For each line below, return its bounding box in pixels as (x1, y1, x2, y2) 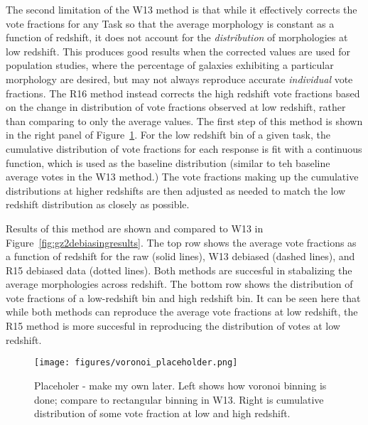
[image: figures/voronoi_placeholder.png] (34, 357, 238, 368)
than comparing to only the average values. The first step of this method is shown (6, 113, 363, 128)
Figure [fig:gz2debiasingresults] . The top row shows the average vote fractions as (6, 235, 357, 249)
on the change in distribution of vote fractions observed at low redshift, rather (6, 99, 346, 114)
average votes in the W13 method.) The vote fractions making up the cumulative (6, 169, 359, 184)
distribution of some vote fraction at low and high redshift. (34, 406, 291, 421)
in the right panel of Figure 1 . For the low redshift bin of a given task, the (6, 127, 330, 142)
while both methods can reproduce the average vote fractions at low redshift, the (6, 304, 358, 319)
